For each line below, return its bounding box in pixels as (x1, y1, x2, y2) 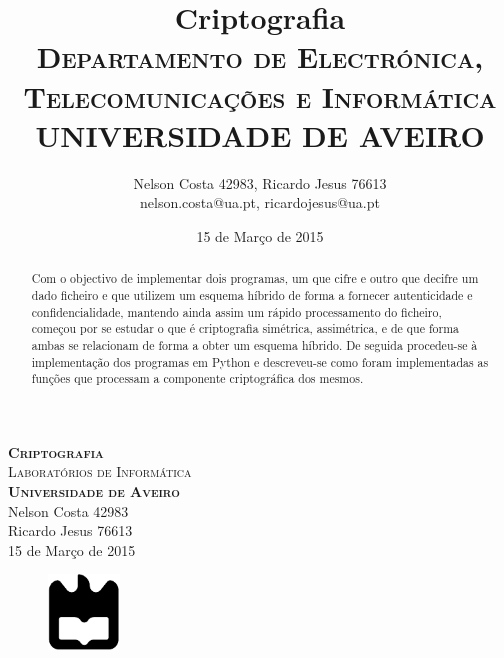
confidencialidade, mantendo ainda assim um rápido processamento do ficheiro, (31, 303, 442, 320)
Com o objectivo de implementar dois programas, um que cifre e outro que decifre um (31, 270, 479, 287)
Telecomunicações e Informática (23, 75, 497, 116)
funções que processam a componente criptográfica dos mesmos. (31, 370, 364, 387)
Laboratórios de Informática (8, 461, 192, 482)
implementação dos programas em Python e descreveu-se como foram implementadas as (31, 353, 489, 370)
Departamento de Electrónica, (36, 36, 484, 77)
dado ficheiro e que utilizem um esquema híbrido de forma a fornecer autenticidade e (31, 286, 473, 303)
